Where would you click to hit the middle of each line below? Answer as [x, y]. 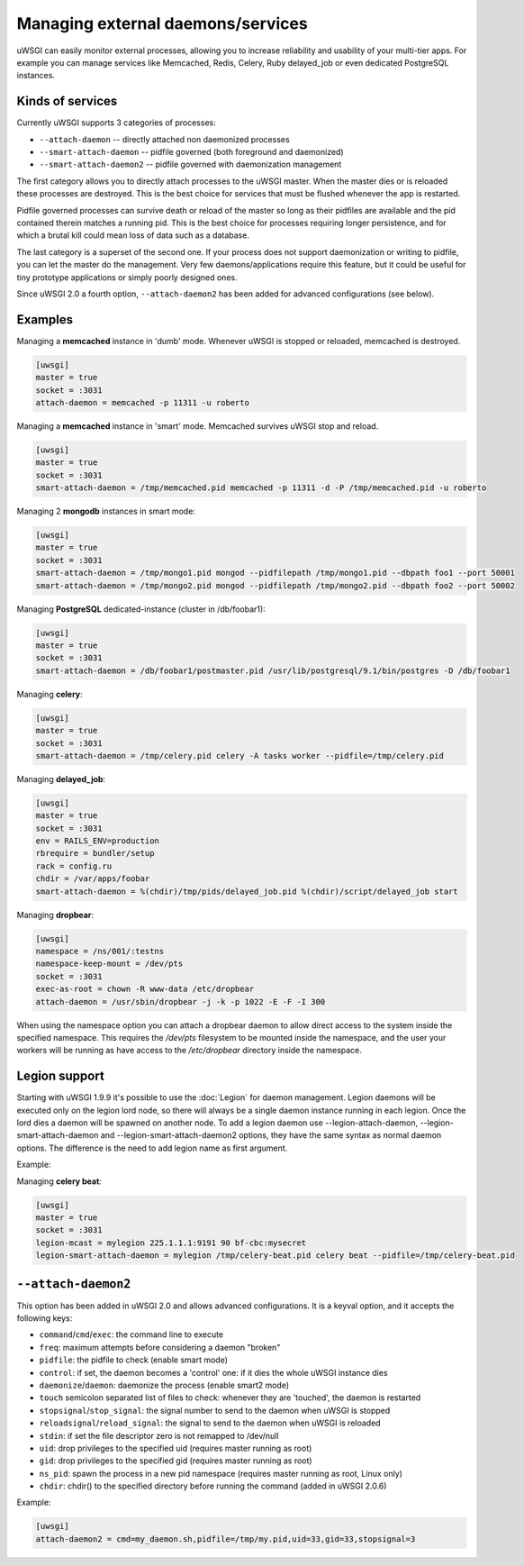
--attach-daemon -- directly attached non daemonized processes [164, 139]
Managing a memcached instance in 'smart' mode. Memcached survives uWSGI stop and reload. [198, 426]
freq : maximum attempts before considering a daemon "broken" [160, 1347]
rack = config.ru [74, 866]
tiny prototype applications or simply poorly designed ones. [127, 277]
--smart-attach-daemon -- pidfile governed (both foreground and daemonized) [191, 152]
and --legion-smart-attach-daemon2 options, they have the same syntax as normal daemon [271, 1135]
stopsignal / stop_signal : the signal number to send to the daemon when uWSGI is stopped [215, 1410]
